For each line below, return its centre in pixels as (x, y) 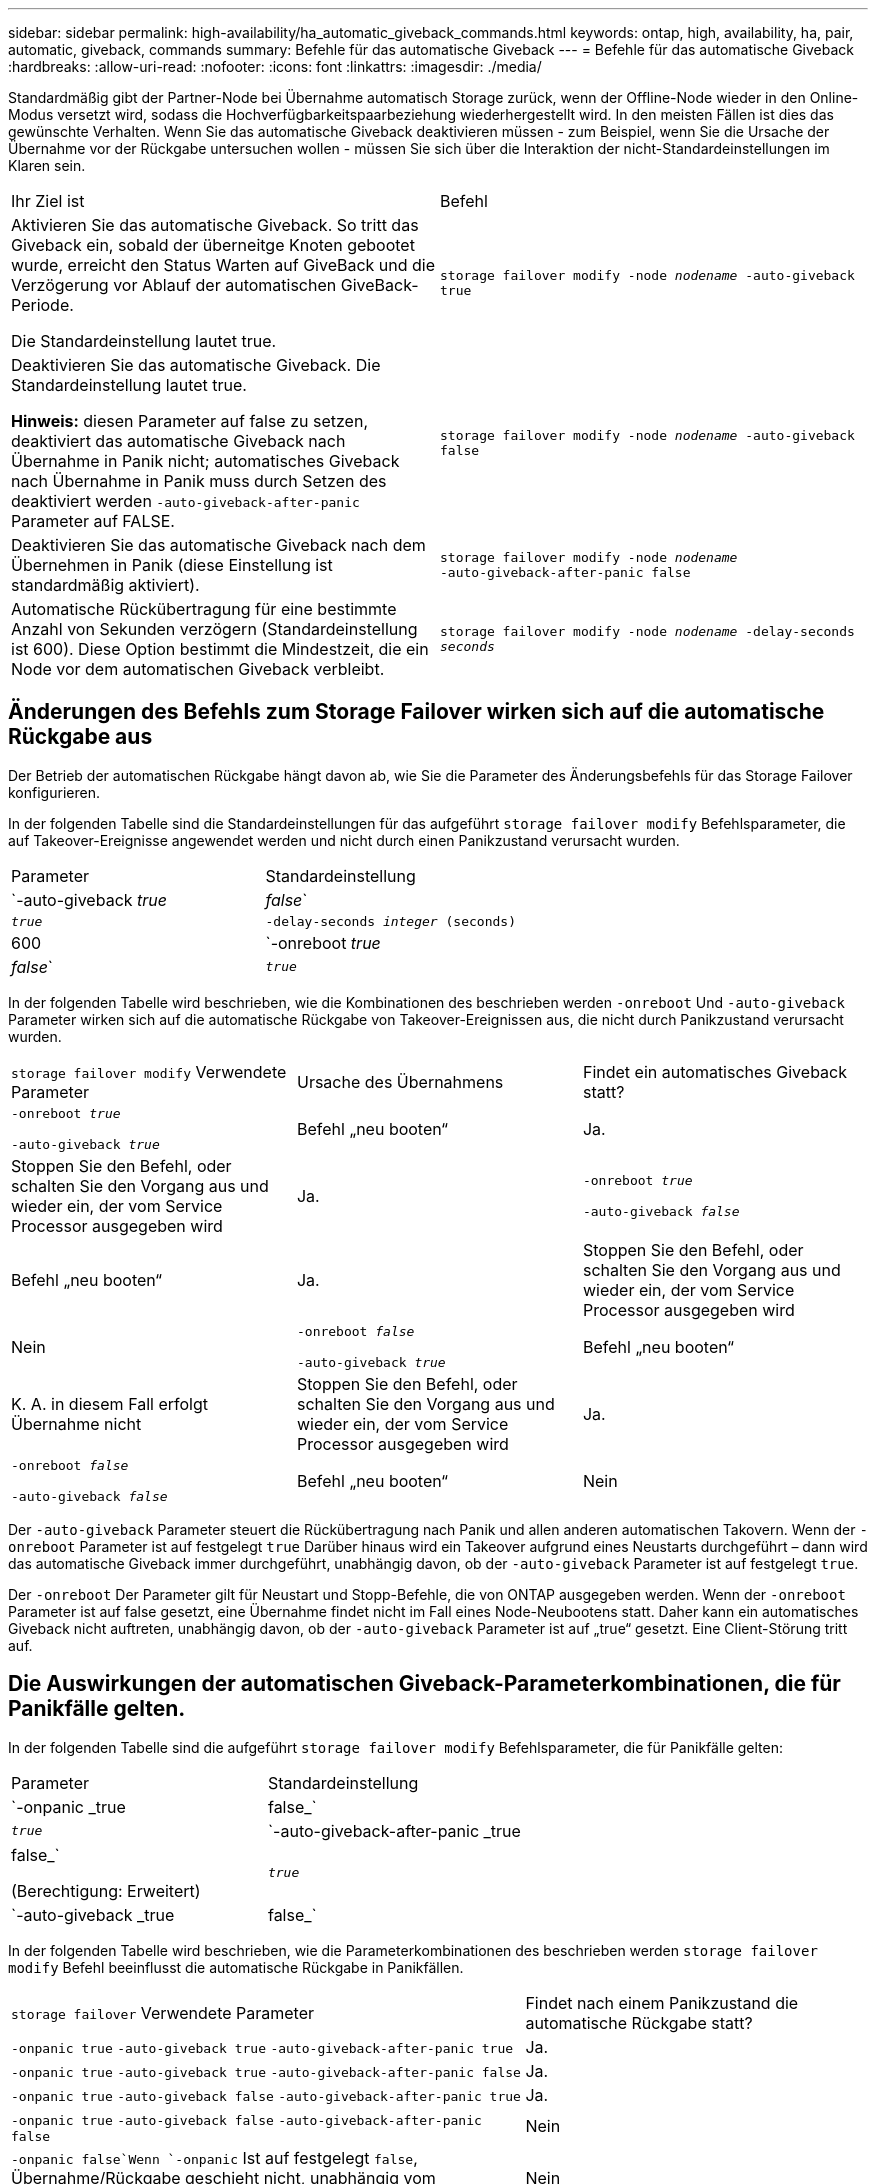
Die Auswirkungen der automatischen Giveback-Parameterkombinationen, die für (424, 1684)
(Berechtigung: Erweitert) (106, 1890)
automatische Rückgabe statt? (639, 2022)
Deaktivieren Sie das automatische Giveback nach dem (218, 545)
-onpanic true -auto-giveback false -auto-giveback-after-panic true (266, 2096)
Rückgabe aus (80, 737)
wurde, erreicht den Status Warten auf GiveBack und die (223, 265)
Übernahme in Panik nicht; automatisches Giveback (205, 461)
